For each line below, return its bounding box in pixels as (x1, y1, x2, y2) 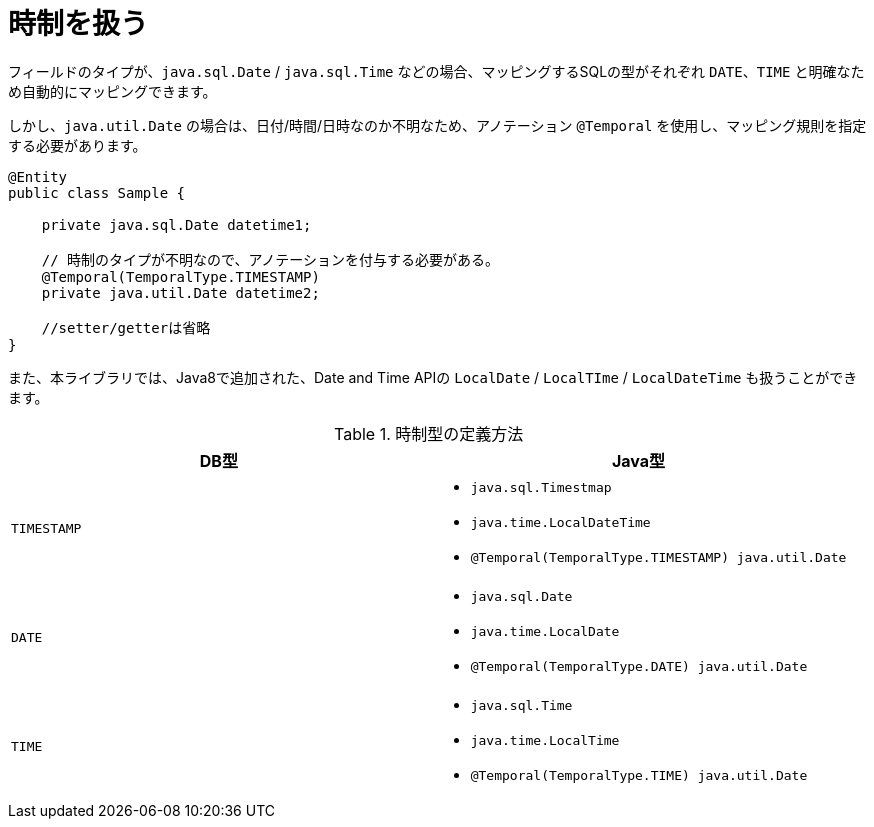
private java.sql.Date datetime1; (41, 216, 312, 233)
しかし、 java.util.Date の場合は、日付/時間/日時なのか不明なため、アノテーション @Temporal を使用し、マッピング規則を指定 (8, 116, 867, 134)
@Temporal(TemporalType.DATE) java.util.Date (470, 658, 808, 674)
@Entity (8, 168, 68, 185)
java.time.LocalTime (470, 732, 620, 748)
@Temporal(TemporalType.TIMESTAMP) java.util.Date (470, 549, 847, 565)
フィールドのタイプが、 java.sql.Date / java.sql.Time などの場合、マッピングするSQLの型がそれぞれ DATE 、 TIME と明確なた (8, 62, 865, 80)
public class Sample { (8, 184, 186, 201)
